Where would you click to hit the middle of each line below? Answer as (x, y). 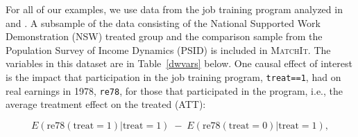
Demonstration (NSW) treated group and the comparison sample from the (164, 36)
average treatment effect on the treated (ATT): (106, 104)
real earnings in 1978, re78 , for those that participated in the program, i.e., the (174, 90)
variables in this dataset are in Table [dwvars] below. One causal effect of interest (179, 63)
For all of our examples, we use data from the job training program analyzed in (174, 9)
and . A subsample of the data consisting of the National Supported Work (163, 22)
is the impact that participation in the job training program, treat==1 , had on (173, 76)
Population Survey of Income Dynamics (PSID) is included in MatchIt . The (168, 49)
